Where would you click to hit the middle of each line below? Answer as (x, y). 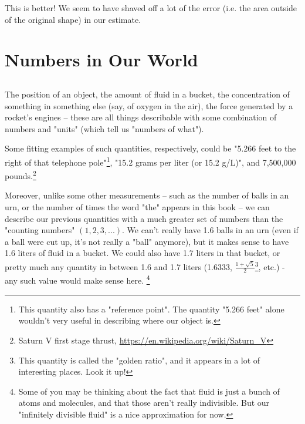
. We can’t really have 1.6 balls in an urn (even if (210, 230)
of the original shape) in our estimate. (73, 19)
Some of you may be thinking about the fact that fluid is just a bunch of (149, 391)
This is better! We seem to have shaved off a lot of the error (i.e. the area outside (151, 8)
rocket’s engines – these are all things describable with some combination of (141, 117)
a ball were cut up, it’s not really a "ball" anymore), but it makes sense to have (147, 241)
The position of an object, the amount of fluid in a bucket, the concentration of (147, 94)
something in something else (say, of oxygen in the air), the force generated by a (149, 105)
